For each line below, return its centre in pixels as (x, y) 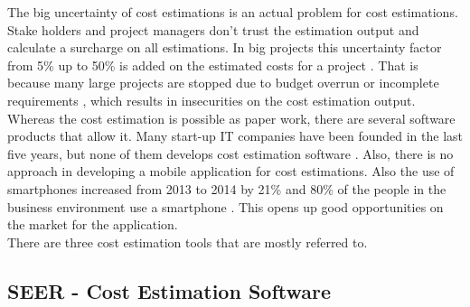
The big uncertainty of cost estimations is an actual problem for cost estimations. (233, 12)
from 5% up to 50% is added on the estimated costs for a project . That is (213, 65)
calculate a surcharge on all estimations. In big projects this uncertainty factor (225, 47)
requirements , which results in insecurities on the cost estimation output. (211, 100)
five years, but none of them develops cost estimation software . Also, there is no (230, 153)
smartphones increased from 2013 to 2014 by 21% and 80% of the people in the (227, 188)
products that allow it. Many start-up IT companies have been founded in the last (235, 136)
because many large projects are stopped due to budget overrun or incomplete (223, 83)
